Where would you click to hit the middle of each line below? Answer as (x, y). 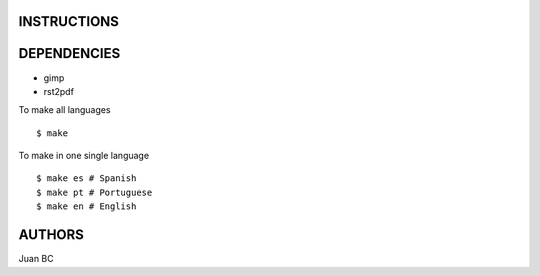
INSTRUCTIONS (69, 21)
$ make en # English (86, 206)
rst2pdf (59, 91)
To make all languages (64, 110)
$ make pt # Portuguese (94, 192)
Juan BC (36, 259)
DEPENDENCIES (69, 53)
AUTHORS (51, 235)
